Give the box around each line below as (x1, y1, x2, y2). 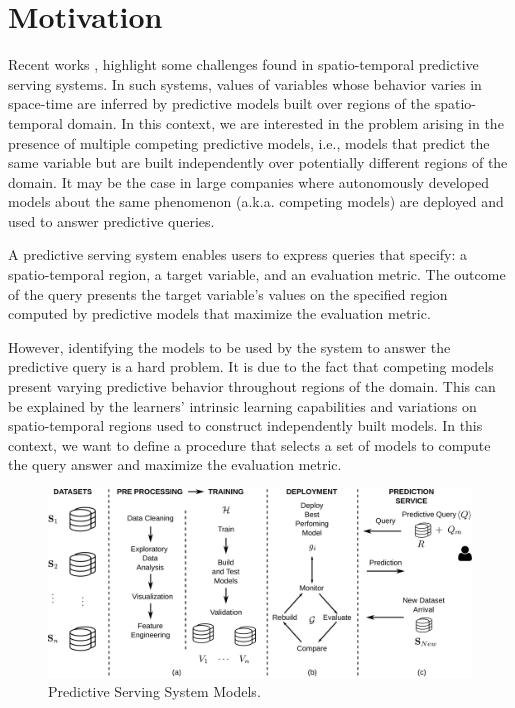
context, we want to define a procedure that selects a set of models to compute (8, 434, 491, 455)
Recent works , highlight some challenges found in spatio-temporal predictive (8, 54, 479, 75)
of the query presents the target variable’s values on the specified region (8, 283, 448, 304)
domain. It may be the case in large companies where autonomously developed (8, 171, 489, 192)
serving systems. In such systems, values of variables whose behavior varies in (8, 73, 482, 94)
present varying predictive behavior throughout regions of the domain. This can (8, 376, 496, 397)
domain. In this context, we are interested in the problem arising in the (67, 112, 504, 133)
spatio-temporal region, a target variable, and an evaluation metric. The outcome (8, 264, 506, 285)
